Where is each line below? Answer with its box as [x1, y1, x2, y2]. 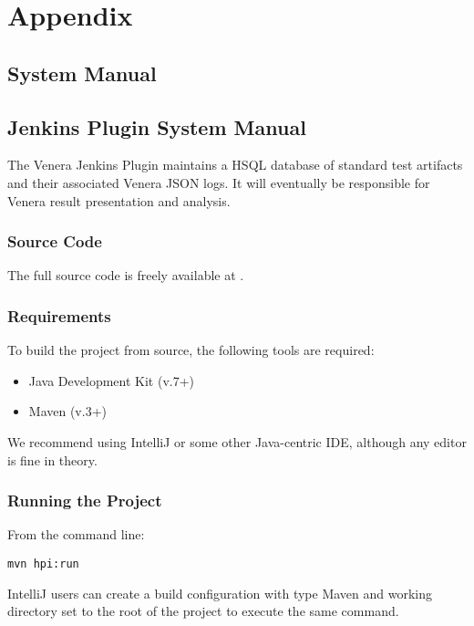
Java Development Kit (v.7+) [28, 370, 195, 390]
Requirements [7, 304, 111, 327]
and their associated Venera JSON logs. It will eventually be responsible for [7, 172, 430, 192]
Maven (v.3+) [28, 402, 107, 421]
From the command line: [7, 525, 145, 544]
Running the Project [7, 489, 162, 512]
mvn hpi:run [7, 557, 79, 570]
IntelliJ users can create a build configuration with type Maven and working [7, 583, 433, 602]
